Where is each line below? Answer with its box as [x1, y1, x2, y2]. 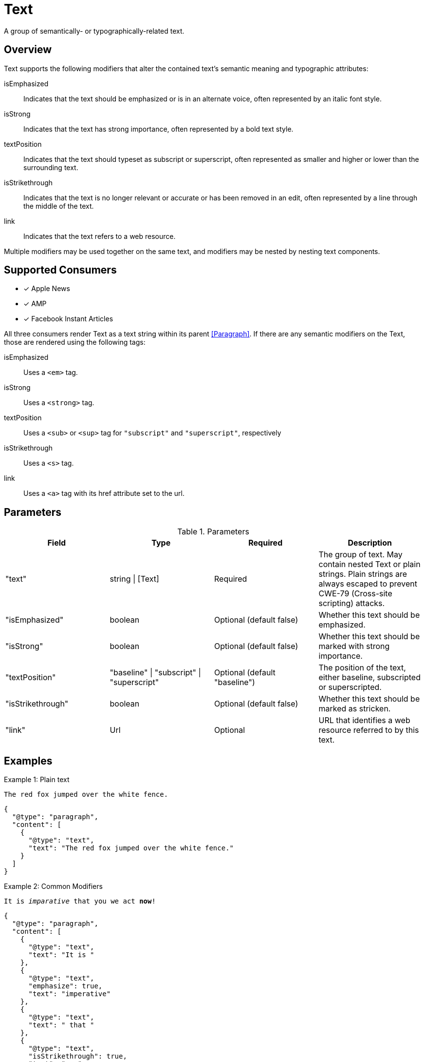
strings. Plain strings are [318, 569, 407, 579]
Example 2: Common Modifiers [4, 882, 103, 891]
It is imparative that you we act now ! [4, 897, 156, 905]
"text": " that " [28, 1021, 94, 1029]
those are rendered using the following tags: [4, 338, 146, 347]
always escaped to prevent [318, 579, 418, 589]
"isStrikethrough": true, [28, 1052, 127, 1061]
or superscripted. [318, 682, 382, 692]
